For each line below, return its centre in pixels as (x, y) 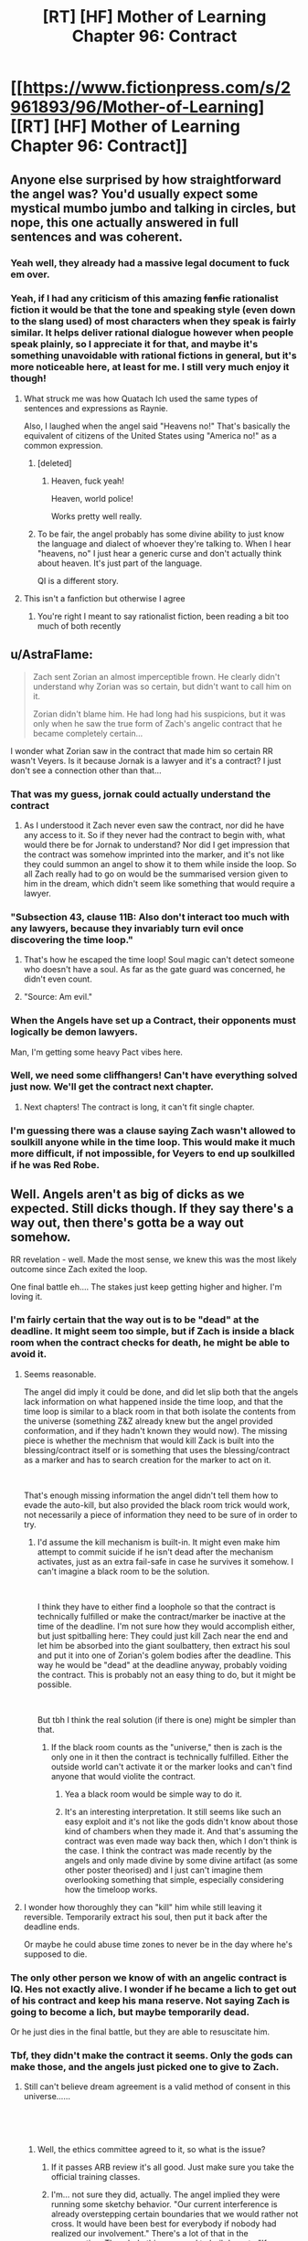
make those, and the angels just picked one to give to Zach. (145, 2067)
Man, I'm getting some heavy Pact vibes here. (97, 1052)
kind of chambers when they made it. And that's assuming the (181, 1831)
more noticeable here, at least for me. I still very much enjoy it (150, 367)
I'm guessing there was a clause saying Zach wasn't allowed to (153, 1131)
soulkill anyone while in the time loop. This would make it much (153, 1142)
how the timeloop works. (111, 1889)
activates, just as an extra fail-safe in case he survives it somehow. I (165, 1561)
